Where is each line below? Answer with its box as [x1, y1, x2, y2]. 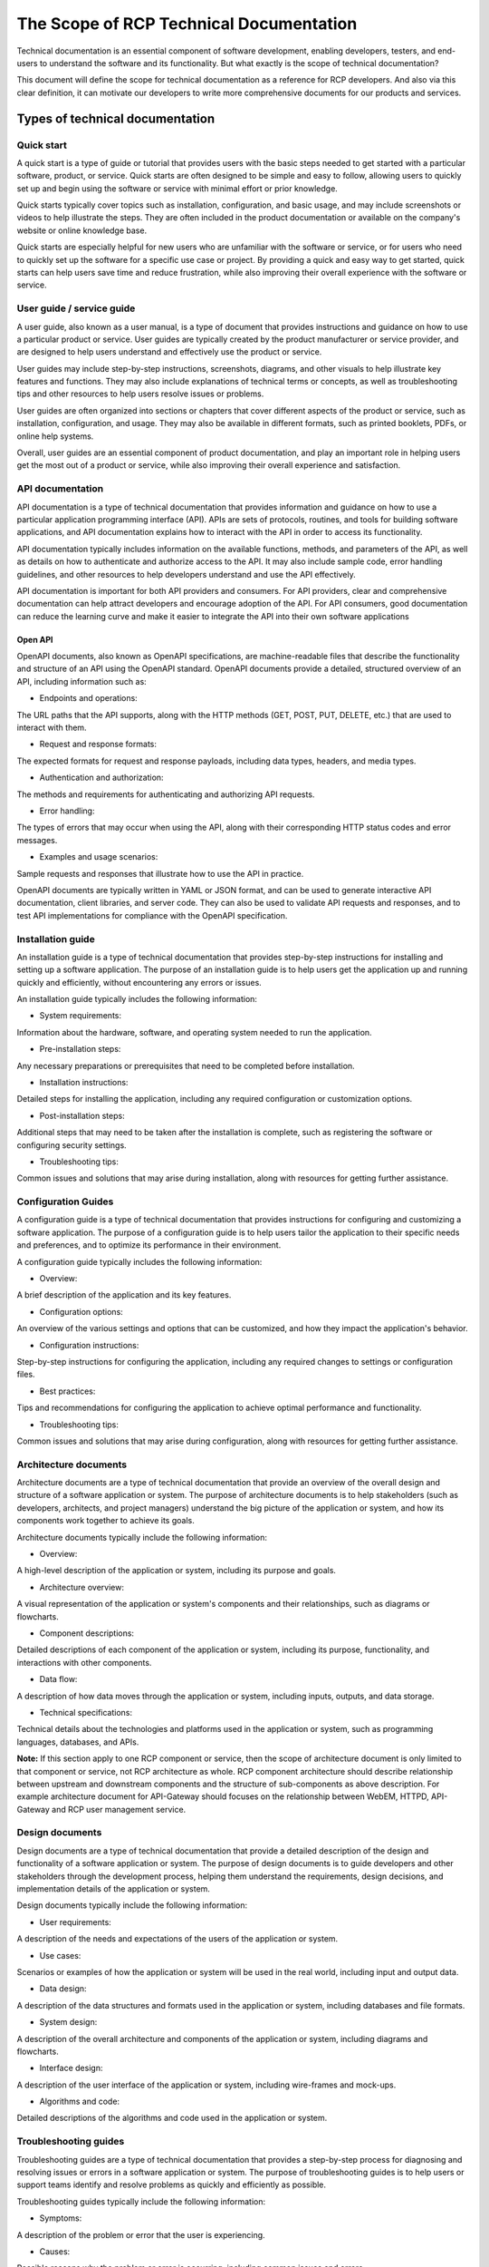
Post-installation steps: [39, 1110, 126, 1121]
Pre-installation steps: [39, 1044, 121, 1055]
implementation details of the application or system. [16, 1883, 210, 1894]
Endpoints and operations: [39, 693, 138, 704]
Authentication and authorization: [39, 772, 164, 783]
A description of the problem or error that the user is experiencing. [16, 2229, 266, 2240]
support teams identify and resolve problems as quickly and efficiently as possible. [16, 2179, 326, 2190]
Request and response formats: [39, 739, 158, 750]
